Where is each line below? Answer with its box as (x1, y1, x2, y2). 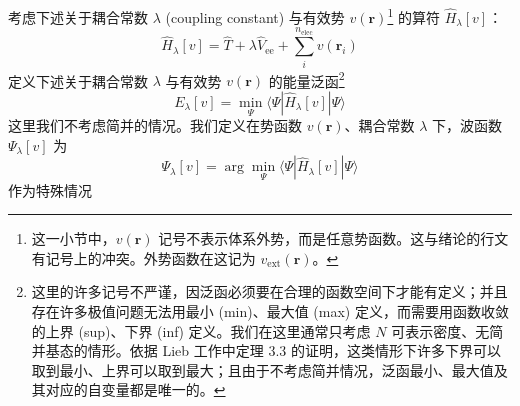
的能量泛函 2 (268, 67, 345, 91)
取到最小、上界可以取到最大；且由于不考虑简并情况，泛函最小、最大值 (31, 359, 494, 380)
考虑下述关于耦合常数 (8, 6, 148, 27)
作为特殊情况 (8, 179, 92, 200)
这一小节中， (31, 228, 116, 249)
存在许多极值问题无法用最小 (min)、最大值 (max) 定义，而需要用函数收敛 (31, 301, 509, 322)
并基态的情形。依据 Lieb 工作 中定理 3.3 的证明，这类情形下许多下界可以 (31, 340, 501, 361)
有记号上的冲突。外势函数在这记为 (31, 247, 256, 268)
